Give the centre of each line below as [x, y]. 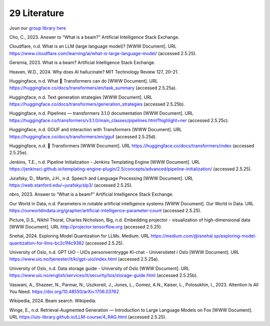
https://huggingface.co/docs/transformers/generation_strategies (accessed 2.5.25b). [97, 104]
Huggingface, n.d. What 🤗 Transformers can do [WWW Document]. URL [83, 81]
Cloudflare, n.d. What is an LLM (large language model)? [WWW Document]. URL [93, 46]
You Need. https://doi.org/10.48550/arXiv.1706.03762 [64, 292]
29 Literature [37, 13]
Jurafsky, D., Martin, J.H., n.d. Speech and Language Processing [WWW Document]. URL [101, 178]
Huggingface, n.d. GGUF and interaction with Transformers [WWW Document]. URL [95, 130]
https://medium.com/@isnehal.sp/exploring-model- [204, 236]
